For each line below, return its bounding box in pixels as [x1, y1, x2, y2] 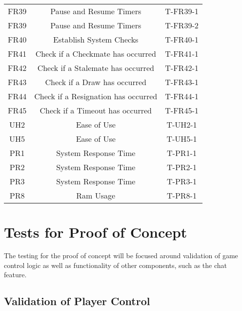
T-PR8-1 [167, 190, 197, 201]
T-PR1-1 [167, 147, 197, 158]
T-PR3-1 [167, 176, 197, 187]
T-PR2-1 [167, 161, 197, 173]
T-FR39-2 [165, 20, 199, 31]
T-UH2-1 [166, 119, 197, 130]
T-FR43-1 [165, 76, 199, 88]
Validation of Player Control [4, 293, 150, 309]
